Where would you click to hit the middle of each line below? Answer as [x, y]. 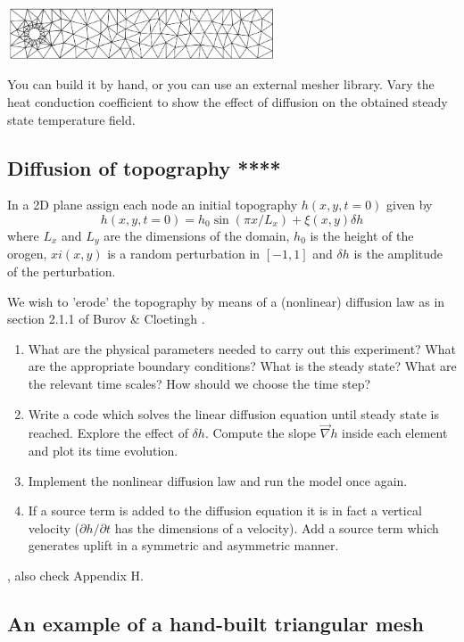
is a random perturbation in [184, 254]
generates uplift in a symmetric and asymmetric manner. [183, 545]
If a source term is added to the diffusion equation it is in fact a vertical [225, 510]
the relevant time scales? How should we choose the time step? [199, 383]
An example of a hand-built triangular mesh [215, 623]
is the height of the [362, 235]
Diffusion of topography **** [144, 167]
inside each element [395, 433]
